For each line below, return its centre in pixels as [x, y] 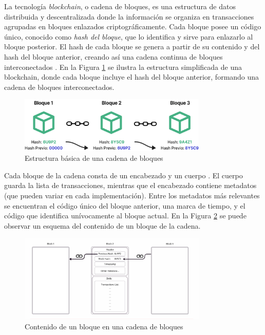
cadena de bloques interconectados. [59, 87]
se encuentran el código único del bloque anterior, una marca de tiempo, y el [125, 205]
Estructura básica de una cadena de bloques [94, 158]
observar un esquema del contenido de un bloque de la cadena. [102, 225]
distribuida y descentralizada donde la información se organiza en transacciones [129, 16]
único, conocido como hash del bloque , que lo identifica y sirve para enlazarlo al [129, 36]
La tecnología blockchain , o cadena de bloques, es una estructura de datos [120, 6]
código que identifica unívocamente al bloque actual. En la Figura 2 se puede [125, 216]
